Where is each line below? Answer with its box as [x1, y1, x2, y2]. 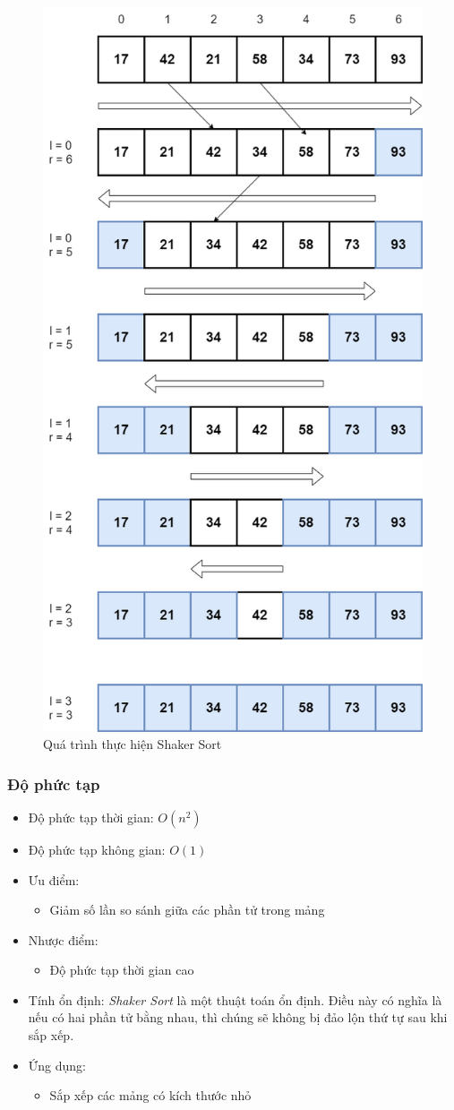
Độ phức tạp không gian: [28, 839, 166, 858]
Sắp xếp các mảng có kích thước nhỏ [49, 1086, 252, 1105]
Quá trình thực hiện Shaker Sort [43, 735, 222, 753]
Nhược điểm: [28, 930, 99, 949]
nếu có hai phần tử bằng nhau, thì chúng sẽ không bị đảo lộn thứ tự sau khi [28, 1008, 448, 1027]
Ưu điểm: [28, 870, 80, 889]
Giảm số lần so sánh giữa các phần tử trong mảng [49, 900, 325, 919]
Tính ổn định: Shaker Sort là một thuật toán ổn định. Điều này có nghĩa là [28, 990, 442, 1009]
